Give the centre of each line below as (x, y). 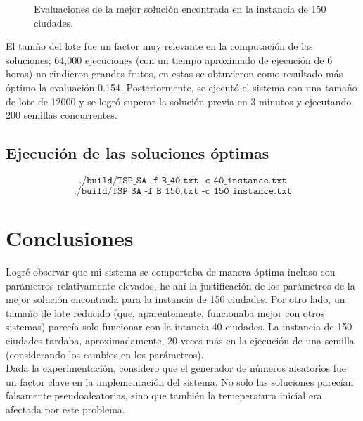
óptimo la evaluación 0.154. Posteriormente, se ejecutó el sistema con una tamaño (181, 87)
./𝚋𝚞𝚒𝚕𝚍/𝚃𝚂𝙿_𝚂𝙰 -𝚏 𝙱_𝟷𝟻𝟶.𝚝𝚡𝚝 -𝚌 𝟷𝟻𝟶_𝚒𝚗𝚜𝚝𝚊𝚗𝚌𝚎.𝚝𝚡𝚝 (183, 191)
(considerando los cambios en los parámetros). (105, 354)
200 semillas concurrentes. (62, 115)
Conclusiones (70, 238)
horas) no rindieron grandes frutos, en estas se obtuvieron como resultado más (174, 73)
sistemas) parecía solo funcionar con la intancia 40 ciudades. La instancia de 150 (179, 326)
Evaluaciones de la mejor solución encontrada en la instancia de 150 (180, 8)
